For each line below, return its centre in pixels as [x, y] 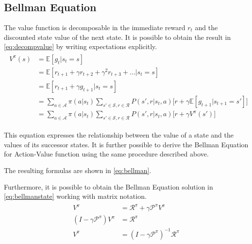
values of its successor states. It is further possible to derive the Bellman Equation [126, 144]
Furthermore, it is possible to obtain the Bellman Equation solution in [109, 186]
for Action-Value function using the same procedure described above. [106, 154]
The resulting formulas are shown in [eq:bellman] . [78, 170]
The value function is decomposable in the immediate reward [95, 27]
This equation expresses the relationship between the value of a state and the [119, 135]
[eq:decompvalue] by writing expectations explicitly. [81, 46]
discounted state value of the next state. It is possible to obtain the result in [118, 37]
